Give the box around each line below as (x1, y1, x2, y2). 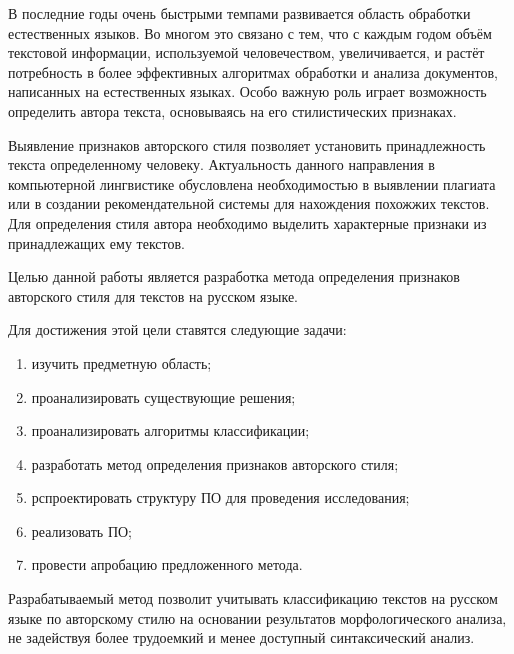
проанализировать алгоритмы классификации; (31, 420, 310, 441)
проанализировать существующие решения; (31, 386, 296, 407)
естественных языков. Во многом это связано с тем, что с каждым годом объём (8, 22, 492, 43)
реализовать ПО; (31, 520, 133, 541)
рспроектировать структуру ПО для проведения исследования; (31, 487, 410, 508)
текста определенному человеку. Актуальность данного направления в (8, 154, 435, 175)
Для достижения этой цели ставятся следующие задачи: (8, 319, 347, 340)
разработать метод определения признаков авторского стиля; (31, 453, 399, 474)
